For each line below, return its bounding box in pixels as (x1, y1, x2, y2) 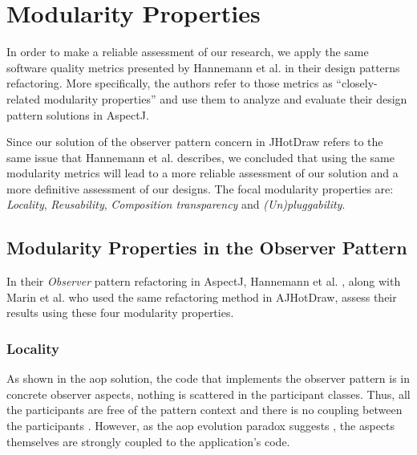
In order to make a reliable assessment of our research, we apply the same (6, 43, 369, 60)
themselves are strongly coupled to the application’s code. (6, 433, 290, 449)
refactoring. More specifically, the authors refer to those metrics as (6, 75, 333, 91)
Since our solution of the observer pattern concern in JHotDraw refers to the (6, 133, 383, 150)
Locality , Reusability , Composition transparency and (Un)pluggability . (6, 196, 346, 213)
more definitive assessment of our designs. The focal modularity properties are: (6, 180, 394, 197)
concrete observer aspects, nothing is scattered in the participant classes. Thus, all (6, 385, 411, 402)
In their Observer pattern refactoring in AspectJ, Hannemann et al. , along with (6, 273, 401, 290)
